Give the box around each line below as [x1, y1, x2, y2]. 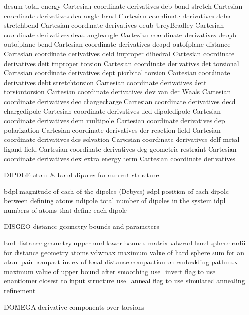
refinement [4, 285, 36, 296]
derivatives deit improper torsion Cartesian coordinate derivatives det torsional [4, 58, 239, 68]
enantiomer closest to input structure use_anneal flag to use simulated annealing [4, 276, 245, 286]
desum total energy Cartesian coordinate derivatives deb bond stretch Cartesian [4, 1, 243, 11]
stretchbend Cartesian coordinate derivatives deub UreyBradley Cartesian [4, 20, 224, 30]
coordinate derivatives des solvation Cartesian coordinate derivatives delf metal [4, 134, 240, 144]
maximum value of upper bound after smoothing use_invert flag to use [4, 266, 216, 276]
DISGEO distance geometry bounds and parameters [4, 221, 159, 231]
